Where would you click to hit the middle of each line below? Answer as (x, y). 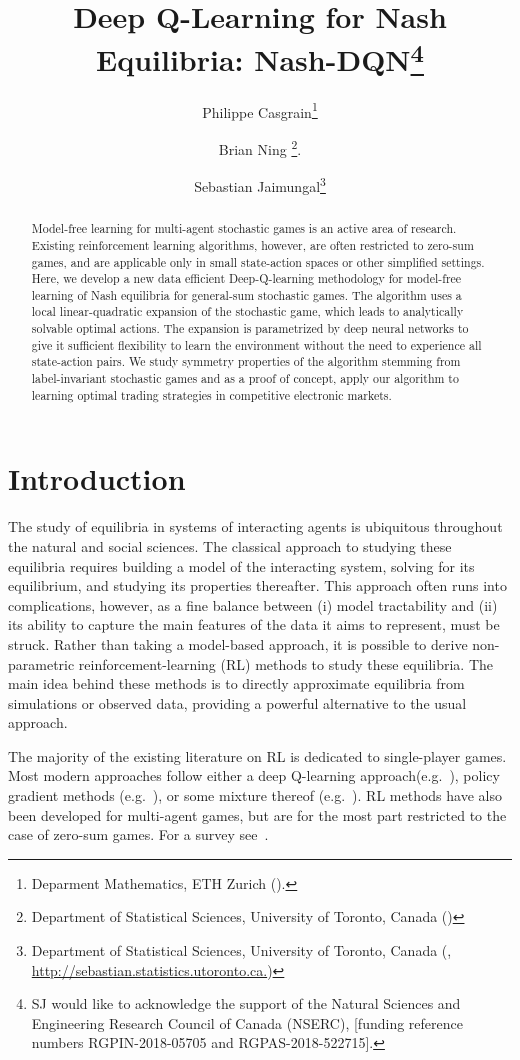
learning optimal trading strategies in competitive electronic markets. (211, 394)
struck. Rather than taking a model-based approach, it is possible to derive (238, 643)
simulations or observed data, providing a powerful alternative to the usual (237, 702)
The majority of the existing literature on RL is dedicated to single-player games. (257, 755)
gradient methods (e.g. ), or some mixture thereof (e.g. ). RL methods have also (255, 795)
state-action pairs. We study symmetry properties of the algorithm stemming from (246, 361)
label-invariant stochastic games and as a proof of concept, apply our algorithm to (245, 378)
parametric (41, 663)
